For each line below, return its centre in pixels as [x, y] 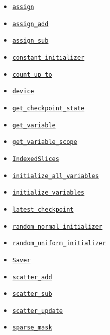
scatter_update [38, 311]
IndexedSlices [36, 159]
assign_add [30, 24]
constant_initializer [48, 57]
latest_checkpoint [43, 209]
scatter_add [32, 277]
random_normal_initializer [57, 226]
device [23, 92]
